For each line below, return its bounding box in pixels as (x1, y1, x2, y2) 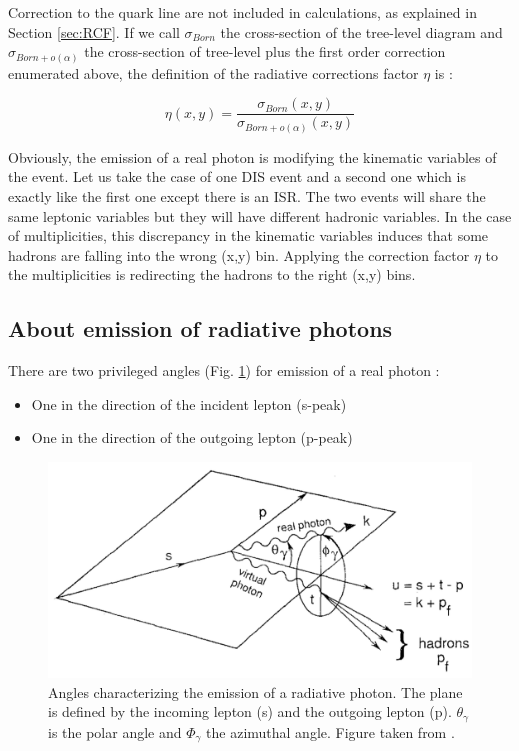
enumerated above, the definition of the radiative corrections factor (8, 62, 419, 83)
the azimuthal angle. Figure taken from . (206, 721, 455, 742)
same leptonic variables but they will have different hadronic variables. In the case (8, 205, 512, 226)
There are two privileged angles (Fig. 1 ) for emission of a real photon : (8, 360, 440, 381)
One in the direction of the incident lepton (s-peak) (31, 393, 347, 414)
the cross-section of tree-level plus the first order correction (84, 41, 446, 62)
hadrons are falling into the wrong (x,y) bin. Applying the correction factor (8, 244, 470, 265)
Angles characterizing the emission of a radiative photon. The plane (48, 681, 463, 702)
